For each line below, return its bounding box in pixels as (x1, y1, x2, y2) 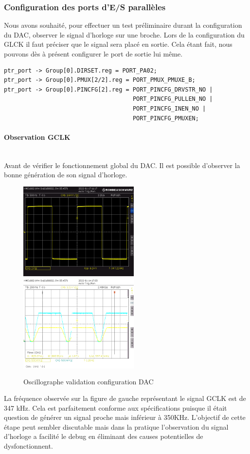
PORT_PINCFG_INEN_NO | (132, 105, 206, 112)
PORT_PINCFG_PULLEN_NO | (132, 95, 213, 103)
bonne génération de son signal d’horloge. (4, 170, 127, 180)
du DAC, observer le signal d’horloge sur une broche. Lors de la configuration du (4, 29, 245, 39)
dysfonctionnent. (4, 440, 53, 451)
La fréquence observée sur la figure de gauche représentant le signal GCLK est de (4, 393, 246, 403)
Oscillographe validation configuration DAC (23, 377, 154, 387)
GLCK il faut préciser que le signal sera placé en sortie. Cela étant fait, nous (4, 39, 232, 49)
